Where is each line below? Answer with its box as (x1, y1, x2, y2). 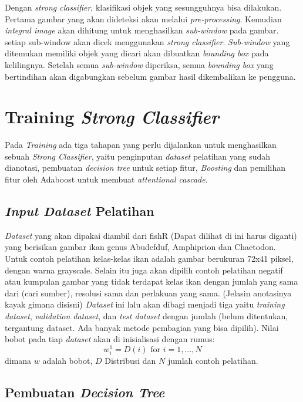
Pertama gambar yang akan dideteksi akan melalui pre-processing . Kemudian (5, 12, 282, 25)
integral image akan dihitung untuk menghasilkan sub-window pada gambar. (5, 24, 279, 36)
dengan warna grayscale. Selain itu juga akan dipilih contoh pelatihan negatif (5, 264, 283, 276)
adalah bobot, (42, 354, 93, 367)
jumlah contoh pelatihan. (167, 354, 258, 367)
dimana (5, 354, 32, 367)
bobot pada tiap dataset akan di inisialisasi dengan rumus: (5, 333, 215, 345)
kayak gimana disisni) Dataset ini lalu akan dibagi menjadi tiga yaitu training (5, 298, 285, 310)
